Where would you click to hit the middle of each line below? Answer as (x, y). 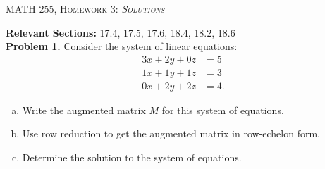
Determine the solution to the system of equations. (132, 157)
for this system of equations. (223, 109)
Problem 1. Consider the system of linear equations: (122, 46)
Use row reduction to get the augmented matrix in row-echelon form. (171, 133)
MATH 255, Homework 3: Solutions (85, 8)
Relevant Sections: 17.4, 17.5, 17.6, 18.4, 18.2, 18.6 (121, 32)
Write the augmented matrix (84, 109)
